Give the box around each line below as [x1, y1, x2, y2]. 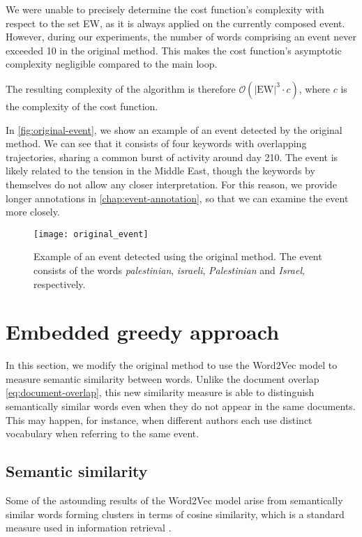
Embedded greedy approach [6, 317, 280, 346]
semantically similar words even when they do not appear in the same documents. [6, 399, 356, 414]
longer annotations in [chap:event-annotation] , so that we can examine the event [6, 190, 349, 205]
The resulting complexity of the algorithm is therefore [6, 81, 236, 96]
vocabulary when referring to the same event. [6, 426, 199, 441]
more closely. [6, 204, 60, 219]
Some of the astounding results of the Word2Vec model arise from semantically [6, 493, 343, 508]
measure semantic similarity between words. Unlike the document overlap [6, 371, 319, 386]
